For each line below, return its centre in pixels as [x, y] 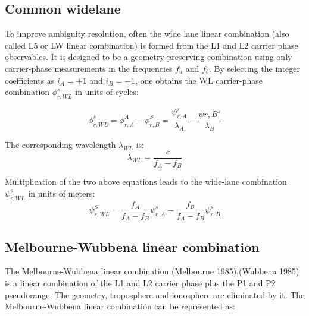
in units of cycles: [107, 92]
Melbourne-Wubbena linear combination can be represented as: [120, 306]
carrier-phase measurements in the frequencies [89, 68]
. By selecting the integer [255, 68]
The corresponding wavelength [60, 145]
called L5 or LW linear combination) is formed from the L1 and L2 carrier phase [152, 45]
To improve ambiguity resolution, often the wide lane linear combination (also [147, 34]
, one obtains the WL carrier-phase [199, 80]
